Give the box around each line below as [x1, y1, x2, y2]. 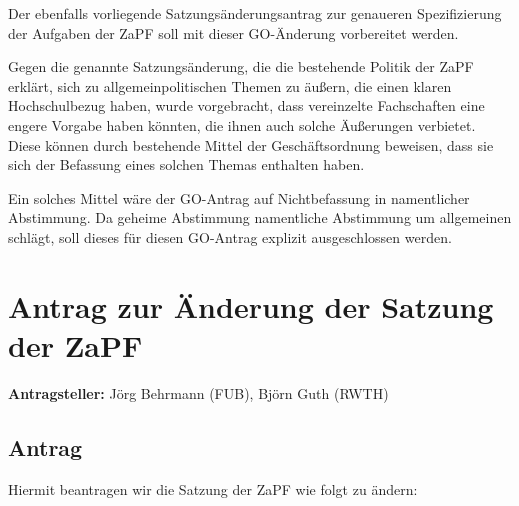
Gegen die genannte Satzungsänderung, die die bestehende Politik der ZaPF [8, 56, 474, 77]
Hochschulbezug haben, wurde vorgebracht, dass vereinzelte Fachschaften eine [8, 95, 485, 116]
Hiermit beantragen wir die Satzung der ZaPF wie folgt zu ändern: [8, 478, 418, 499]
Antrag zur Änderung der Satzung [8, 285, 494, 326]
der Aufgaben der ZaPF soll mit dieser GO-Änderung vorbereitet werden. [8, 22, 459, 43]
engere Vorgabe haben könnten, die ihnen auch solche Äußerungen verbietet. [8, 114, 476, 135]
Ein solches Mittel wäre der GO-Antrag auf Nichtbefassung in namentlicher [8, 187, 470, 208]
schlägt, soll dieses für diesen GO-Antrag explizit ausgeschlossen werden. [8, 226, 452, 247]
